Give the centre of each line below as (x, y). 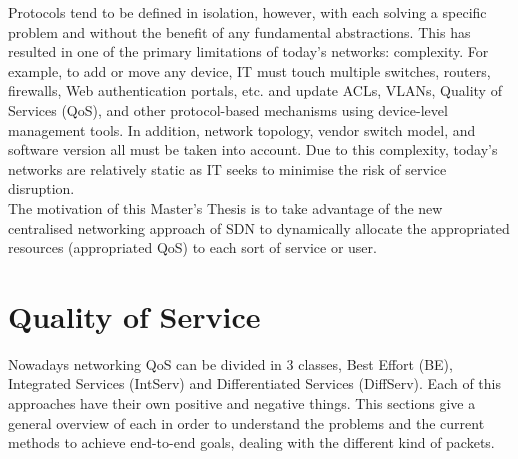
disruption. (41, 188)
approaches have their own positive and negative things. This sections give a (242, 403)
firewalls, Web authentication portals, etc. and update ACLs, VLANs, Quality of (255, 90)
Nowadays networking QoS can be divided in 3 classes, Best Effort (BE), (230, 363)
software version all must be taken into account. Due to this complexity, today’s (253, 149)
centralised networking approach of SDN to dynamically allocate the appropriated (259, 227)
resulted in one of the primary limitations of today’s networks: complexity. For (248, 51)
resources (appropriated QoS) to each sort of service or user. (192, 247)
